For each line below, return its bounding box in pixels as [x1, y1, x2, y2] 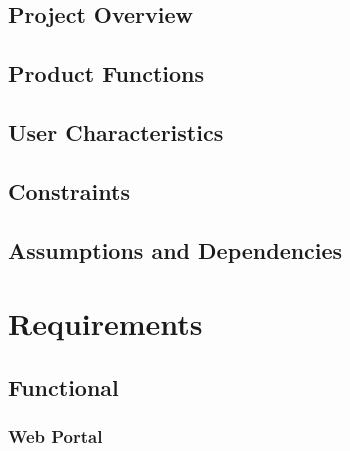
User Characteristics [8, 116, 224, 147]
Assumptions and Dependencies [8, 234, 343, 265]
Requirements [8, 303, 203, 344]
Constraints [8, 175, 130, 206]
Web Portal [8, 423, 103, 448]
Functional [8, 371, 119, 402]
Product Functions [8, 58, 205, 89]
